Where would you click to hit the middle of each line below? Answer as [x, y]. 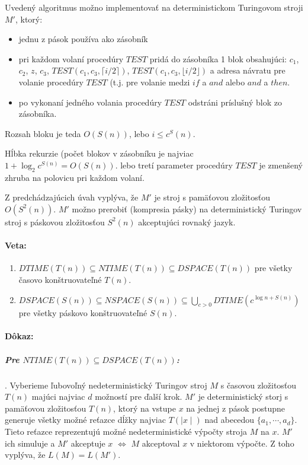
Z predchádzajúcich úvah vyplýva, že [72, 197]
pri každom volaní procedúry [71, 58]
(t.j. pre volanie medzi [150, 82]
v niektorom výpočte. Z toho [242, 443]
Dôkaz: [19, 336]
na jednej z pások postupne [235, 408]
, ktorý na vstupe [145, 408]
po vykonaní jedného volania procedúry [90, 102]
